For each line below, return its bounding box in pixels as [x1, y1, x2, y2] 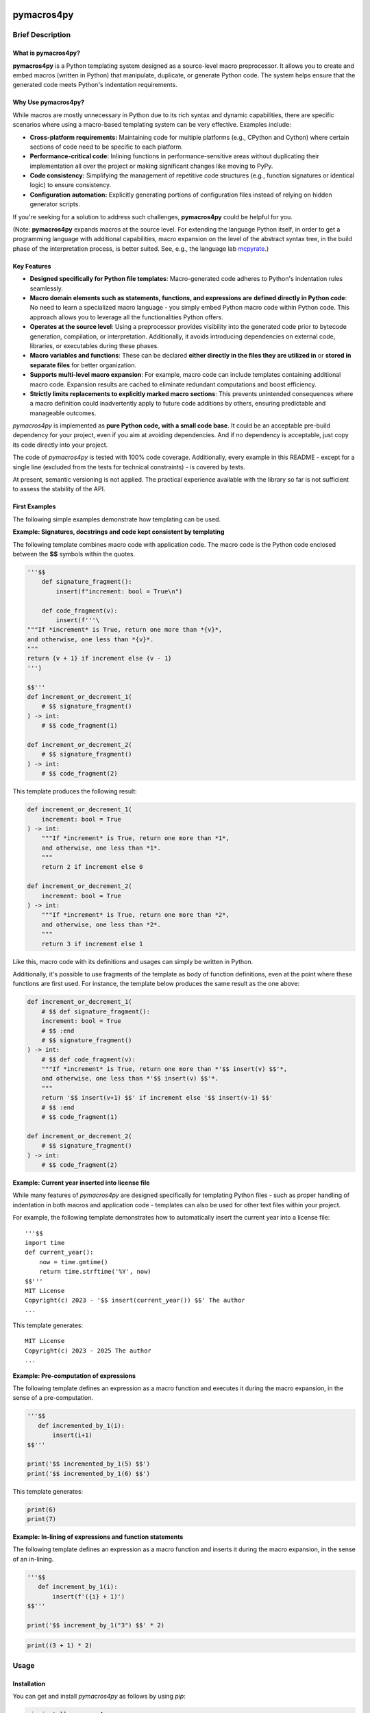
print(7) [27, 1515, 57, 1523]
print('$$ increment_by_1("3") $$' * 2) [27, 1621, 164, 1629]
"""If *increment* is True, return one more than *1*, [41, 835, 230, 842]
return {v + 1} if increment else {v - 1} [27, 654, 172, 663]
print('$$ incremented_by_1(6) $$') [27, 1470, 151, 1477]
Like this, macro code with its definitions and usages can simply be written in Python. [12, 957, 254, 965]
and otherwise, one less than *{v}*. [27, 635, 154, 643]
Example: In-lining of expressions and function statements [12, 1533, 184, 1541]
